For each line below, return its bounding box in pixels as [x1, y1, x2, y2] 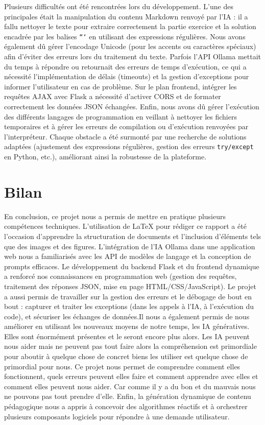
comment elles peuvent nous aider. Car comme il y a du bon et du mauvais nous [4, 381, 256, 391]
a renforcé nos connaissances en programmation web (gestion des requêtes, [4, 271, 237, 281]
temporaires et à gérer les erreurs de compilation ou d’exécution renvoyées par [4, 121, 249, 132]
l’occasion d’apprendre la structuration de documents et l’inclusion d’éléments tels [4, 230, 261, 241]
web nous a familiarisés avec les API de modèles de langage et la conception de [4, 251, 251, 262]
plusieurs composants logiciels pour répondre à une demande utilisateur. [4, 411, 230, 421]
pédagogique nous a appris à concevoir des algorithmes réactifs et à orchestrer [4, 401, 248, 412]
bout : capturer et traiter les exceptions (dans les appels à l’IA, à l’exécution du [4, 301, 254, 312]
